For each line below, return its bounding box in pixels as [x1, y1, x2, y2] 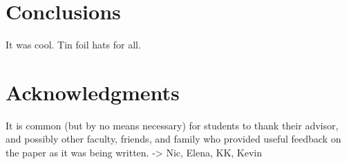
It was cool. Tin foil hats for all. [6, 37, 141, 52]
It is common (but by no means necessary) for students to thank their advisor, [6, 118, 339, 132]
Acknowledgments [6, 78, 180, 106]
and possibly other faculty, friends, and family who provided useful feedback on [6, 131, 341, 146]
